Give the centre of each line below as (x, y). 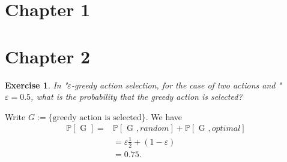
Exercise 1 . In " (36, 85)
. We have (164, 116)
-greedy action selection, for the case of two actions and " (177, 85)
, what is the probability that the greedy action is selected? (137, 97)
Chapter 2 (48, 56)
